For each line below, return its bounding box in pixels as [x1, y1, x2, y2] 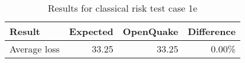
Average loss [9, 42, 60, 55]
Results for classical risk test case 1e [47, 1, 198, 15]
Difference [187, 24, 236, 38]
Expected [69, 24, 114, 38]
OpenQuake [123, 24, 178, 38]
